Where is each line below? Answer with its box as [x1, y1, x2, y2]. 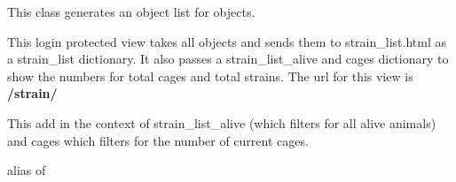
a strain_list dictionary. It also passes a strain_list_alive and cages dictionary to [7, 49, 449, 68]
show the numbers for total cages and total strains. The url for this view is [7, 66, 413, 85]
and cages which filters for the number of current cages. [7, 131, 309, 149]
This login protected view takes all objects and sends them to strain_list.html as [7, 32, 446, 50]
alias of [7, 161, 46, 179]
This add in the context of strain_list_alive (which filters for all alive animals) [7, 113, 436, 132]
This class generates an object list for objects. [7, 3, 256, 20]
